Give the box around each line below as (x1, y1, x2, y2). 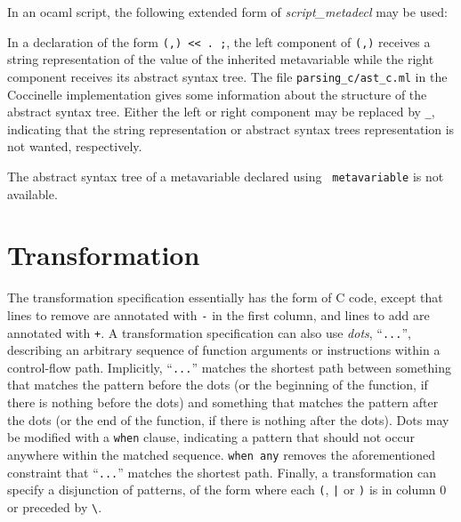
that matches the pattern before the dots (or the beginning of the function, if (7, 375, 428, 394)
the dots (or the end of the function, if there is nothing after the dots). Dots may (7, 410, 449, 429)
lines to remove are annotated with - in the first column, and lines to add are (7, 305, 430, 324)
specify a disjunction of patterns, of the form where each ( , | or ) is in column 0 (7, 480, 447, 499)
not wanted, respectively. (7, 137, 142, 156)
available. (7, 184, 58, 203)
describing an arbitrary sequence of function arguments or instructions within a (7, 341, 441, 359)
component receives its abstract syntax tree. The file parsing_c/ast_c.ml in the (7, 67, 448, 85)
